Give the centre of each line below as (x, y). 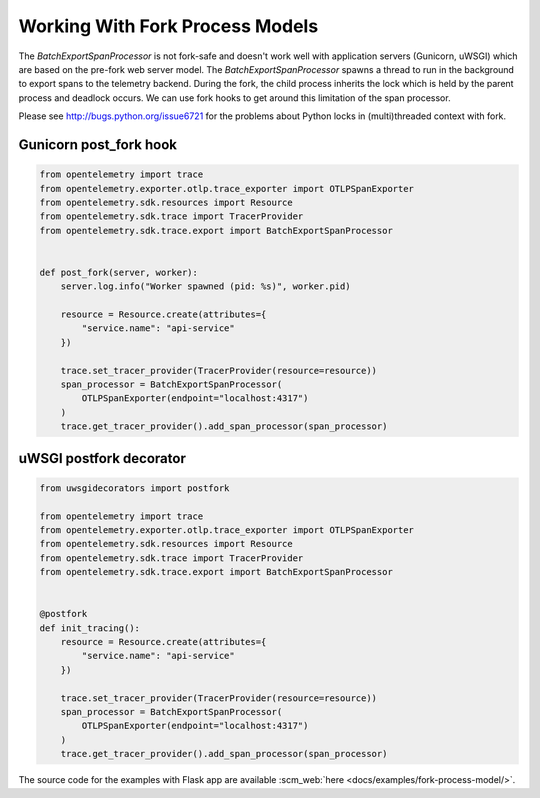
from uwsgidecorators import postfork (134, 488)
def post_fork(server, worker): (119, 272)
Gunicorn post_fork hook (97, 144)
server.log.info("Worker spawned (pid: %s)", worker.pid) (205, 286)
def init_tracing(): (89, 628)
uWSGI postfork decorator (102, 458)
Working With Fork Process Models (168, 26)
